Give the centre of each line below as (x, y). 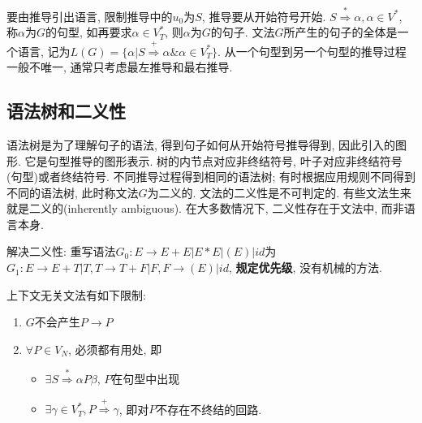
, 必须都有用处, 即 (115, 349)
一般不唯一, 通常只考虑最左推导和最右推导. (120, 67)
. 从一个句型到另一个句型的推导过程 (312, 51)
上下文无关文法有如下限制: (76, 294)
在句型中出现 (146, 378)
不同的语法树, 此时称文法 (73, 192)
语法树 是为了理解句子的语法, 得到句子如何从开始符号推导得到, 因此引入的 (201, 144)
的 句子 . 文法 (243, 32)
